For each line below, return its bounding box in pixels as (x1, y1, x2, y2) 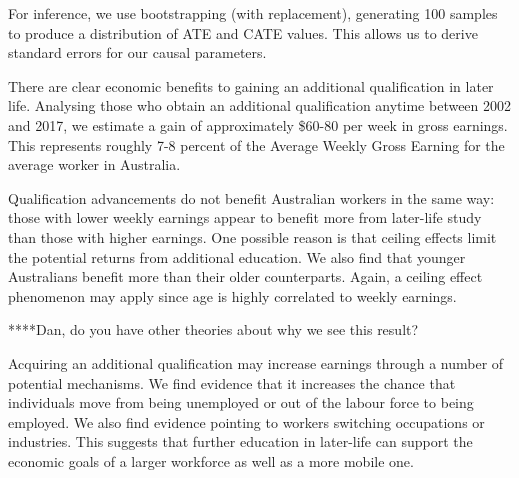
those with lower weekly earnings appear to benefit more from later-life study (8, 207, 482, 228)
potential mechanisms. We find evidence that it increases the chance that (8, 372, 456, 393)
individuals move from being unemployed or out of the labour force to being (8, 392, 474, 413)
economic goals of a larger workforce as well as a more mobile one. (8, 450, 414, 471)
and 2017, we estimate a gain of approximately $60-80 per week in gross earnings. (8, 114, 508, 135)
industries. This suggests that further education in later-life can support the (8, 431, 473, 452)
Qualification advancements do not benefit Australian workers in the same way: (8, 187, 495, 208)
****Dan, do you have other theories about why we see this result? (8, 319, 419, 340)
